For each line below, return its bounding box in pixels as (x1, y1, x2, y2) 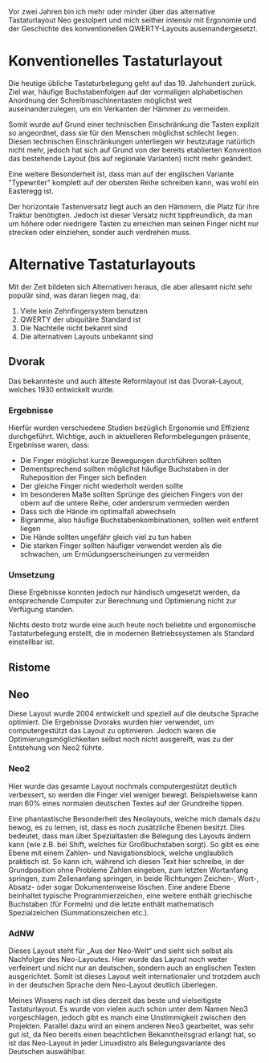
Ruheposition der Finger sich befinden (19, 473, 147, 482)
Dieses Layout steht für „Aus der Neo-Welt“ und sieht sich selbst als (8, 946, 234, 955)
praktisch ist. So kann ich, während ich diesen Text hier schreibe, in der (8, 856, 245, 866)
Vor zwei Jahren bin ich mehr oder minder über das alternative (8, 7, 215, 16)
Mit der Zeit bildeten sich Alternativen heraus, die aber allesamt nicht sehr (8, 282, 253, 291)
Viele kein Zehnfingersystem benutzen (19, 306, 149, 315)
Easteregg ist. (8, 186, 54, 196)
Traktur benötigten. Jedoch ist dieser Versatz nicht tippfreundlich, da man (8, 210, 253, 220)
